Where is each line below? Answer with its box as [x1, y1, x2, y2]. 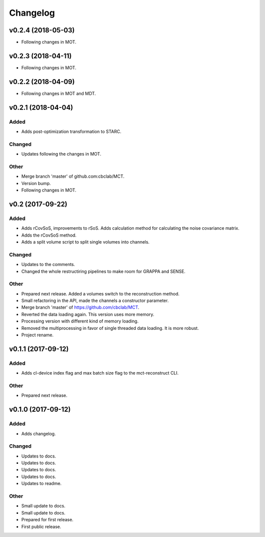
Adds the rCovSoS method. [21, 232, 77, 238]
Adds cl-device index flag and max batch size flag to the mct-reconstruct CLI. [21, 370, 179, 376]
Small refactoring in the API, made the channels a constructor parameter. [21, 297, 169, 304]
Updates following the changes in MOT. [21, 151, 102, 157]
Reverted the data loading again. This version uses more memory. [21, 311, 155, 317]
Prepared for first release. [21, 517, 74, 523]
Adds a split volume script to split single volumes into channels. [21, 239, 150, 245]
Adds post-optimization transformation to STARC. [21, 129, 122, 134]
